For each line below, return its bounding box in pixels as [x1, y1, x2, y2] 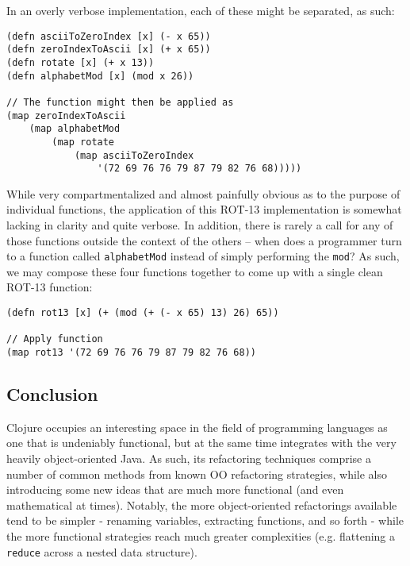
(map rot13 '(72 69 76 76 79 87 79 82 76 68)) [6, 347, 256, 358]
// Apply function [6, 333, 103, 345]
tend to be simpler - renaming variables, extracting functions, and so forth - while [6, 512, 404, 529]
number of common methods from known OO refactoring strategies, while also [6, 465, 387, 482]
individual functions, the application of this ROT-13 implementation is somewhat [6, 201, 402, 218]
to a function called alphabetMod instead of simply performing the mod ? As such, [6, 248, 400, 264]
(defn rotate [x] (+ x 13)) [6, 56, 155, 68]
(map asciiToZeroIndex [74, 149, 194, 161]
